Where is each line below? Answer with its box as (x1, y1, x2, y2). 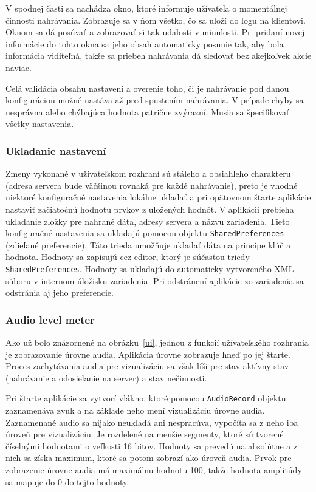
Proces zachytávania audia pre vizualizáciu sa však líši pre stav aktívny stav (5, 360, 289, 372)
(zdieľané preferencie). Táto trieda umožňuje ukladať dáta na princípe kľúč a (5, 238, 291, 251)
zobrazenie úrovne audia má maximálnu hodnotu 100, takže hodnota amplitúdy (5, 463, 302, 476)
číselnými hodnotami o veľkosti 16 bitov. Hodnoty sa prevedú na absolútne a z (5, 439, 298, 452)
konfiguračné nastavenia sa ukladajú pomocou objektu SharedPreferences (5, 227, 284, 239)
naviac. (5, 61, 32, 73)
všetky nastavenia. (5, 117, 74, 130)
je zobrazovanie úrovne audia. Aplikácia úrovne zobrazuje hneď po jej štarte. (5, 347, 290, 360)
